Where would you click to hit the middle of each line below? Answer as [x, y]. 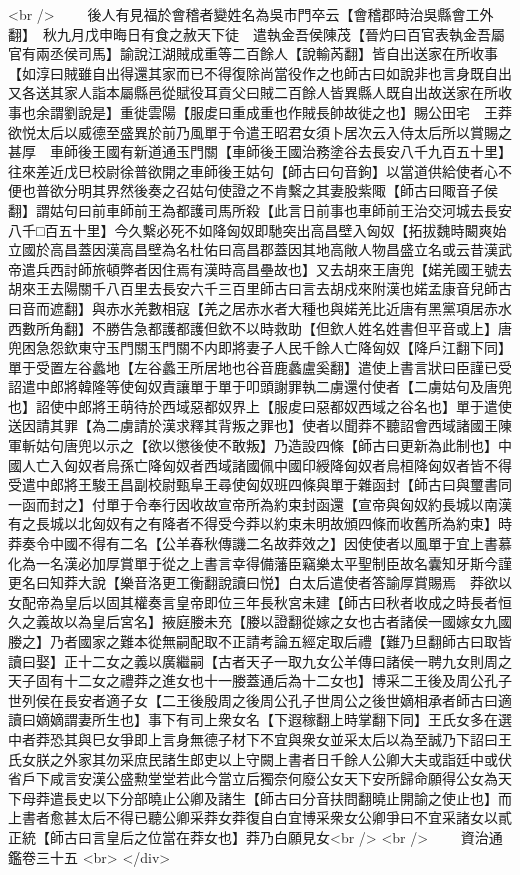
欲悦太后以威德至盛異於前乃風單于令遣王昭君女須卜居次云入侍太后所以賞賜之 [260, 131]
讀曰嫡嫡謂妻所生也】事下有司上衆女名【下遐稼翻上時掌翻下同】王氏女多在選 [260, 719]
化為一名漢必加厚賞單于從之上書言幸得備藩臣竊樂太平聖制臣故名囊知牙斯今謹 [260, 562]
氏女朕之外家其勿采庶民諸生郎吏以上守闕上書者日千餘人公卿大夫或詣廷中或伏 [260, 758]
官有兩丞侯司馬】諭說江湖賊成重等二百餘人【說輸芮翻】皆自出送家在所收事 [253, 53]
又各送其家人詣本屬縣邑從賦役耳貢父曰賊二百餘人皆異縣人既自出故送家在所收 [260, 92]
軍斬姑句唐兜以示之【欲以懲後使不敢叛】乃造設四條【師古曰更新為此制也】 [253, 445]
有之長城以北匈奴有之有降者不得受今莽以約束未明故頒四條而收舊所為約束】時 [260, 523]
